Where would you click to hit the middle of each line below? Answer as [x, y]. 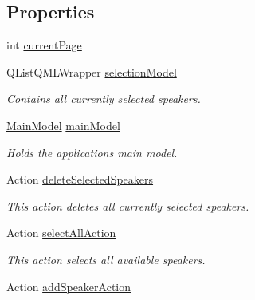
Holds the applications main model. [92, 152]
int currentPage [44, 45]
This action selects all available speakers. [106, 259]
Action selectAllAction [61, 233]
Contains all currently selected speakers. [104, 99]
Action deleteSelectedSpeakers [80, 179]
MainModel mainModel [63, 125]
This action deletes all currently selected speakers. [128, 205]
